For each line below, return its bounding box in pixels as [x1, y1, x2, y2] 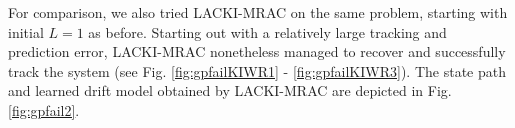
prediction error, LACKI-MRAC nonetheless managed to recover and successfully [8, 41, 506, 62]
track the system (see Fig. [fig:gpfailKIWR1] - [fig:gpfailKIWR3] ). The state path [8, 60, 506, 81]
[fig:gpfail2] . [8, 99, 80, 120]
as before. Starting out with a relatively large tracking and [88, 21, 447, 42]
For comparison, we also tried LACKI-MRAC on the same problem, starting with [8, 2, 508, 22]
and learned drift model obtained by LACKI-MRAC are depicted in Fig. [8, 80, 452, 101]
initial [8, 21, 44, 42]
